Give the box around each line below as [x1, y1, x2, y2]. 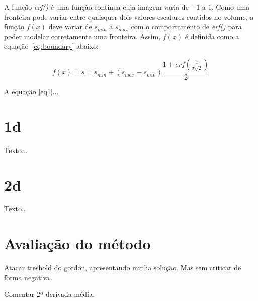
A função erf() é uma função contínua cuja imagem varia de [4, 2, 189, 12]
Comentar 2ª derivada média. [4, 289, 95, 299]
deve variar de [48, 21, 92, 32]
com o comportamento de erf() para [131, 21, 242, 32]
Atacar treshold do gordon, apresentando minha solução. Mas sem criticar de [4, 262, 241, 273]
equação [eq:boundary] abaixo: [4, 41, 99, 51]
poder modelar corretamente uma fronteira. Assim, [4, 31, 161, 41]
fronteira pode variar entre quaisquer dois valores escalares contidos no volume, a [4, 11, 254, 22]
